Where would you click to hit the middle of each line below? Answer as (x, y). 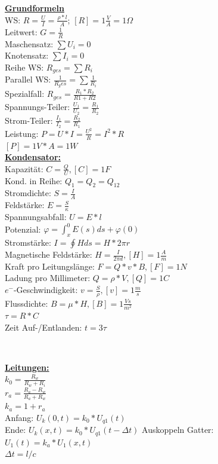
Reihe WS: (24, 67)
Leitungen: (27, 367)
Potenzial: (23, 229)
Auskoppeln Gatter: (178, 430)
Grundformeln (35, 8)
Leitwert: (21, 31)
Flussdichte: (27, 303)
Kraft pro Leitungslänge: (50, 266)
